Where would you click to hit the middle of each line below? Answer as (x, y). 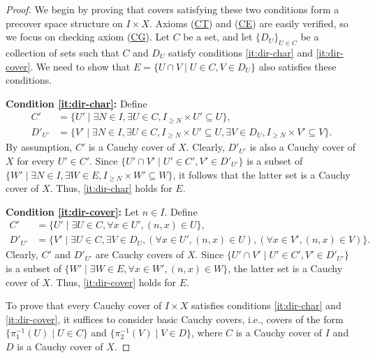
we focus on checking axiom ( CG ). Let (88, 37)
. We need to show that (80, 66)
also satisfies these (297, 66)
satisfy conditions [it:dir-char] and (241, 52)
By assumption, (39, 147)
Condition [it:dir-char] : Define (76, 103)
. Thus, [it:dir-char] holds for (111, 188)
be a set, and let (218, 37)
